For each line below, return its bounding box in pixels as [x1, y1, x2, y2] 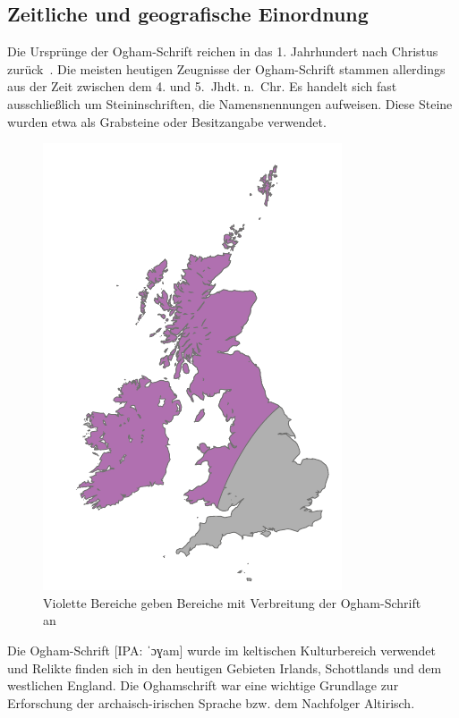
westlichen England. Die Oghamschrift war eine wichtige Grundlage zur [7, 676, 399, 695]
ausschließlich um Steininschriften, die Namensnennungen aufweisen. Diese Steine [7, 94, 453, 113]
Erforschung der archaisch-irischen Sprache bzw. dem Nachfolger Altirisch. [7, 693, 415, 712]
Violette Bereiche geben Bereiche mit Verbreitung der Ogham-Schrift [43, 593, 421, 612]
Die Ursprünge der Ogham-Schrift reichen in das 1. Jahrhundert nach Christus [7, 42, 438, 61]
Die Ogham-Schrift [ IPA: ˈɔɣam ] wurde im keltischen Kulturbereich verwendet [7, 640, 437, 659]
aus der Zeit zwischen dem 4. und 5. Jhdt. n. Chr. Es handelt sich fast [7, 77, 397, 96]
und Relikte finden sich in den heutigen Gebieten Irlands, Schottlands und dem [7, 658, 442, 677]
